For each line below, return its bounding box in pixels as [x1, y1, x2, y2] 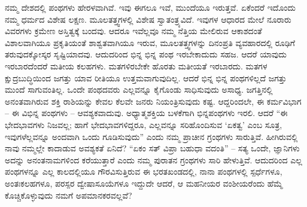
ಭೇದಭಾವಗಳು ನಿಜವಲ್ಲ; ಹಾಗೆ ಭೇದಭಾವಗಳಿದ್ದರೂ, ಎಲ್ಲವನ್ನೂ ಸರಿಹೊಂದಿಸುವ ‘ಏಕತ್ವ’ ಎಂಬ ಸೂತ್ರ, [5, 118, 282, 130]
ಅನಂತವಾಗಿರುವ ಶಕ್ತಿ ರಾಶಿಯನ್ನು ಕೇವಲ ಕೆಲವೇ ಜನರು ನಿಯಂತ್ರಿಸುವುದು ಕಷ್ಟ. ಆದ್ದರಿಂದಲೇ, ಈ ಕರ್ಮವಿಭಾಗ [5, 95, 302, 107]
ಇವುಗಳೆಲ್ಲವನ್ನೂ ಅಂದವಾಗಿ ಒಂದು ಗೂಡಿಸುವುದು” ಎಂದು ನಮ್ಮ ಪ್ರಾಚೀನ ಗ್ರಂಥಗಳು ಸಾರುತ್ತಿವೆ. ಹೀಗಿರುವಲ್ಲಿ [5, 130, 298, 142]
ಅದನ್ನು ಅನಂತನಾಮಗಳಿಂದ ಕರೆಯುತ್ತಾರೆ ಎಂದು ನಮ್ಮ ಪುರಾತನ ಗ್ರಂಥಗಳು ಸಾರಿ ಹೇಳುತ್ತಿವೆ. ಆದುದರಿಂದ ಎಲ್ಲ [5, 153, 302, 166]
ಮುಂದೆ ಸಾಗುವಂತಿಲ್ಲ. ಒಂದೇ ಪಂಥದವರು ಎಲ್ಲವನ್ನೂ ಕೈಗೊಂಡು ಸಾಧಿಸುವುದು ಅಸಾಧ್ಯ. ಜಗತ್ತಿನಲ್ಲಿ [5, 83, 273, 96]
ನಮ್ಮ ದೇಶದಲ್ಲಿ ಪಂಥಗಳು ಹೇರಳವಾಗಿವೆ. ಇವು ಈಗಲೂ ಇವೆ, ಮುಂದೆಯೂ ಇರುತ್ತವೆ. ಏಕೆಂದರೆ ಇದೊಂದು [5, 1, 296, 13]
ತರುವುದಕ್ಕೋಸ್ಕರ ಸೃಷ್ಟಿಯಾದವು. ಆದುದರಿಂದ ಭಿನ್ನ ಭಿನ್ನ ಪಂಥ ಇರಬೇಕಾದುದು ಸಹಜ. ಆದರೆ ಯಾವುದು [5, 48, 287, 60]
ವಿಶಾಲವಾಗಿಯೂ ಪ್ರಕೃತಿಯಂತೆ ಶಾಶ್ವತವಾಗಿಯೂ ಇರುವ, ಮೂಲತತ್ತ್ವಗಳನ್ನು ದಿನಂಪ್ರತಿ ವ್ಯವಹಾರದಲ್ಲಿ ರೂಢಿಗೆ [5, 36, 296, 48]
